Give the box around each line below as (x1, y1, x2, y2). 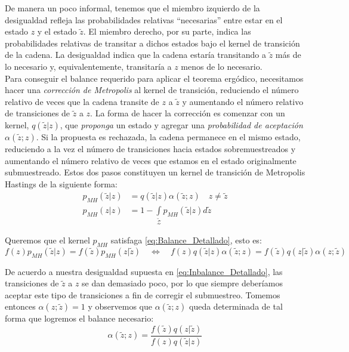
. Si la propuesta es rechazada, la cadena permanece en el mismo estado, (36, 130, 301, 143)
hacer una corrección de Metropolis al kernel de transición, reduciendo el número (5, 84, 299, 96)
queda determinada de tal (189, 300, 283, 313)
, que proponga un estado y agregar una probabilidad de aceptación (60, 118, 303, 131)
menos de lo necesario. (181, 60, 262, 72)
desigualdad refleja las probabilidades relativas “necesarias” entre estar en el (5, 13, 283, 26)
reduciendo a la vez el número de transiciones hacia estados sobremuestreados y (5, 142, 296, 155)
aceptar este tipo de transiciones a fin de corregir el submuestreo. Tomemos (5, 288, 280, 301)
